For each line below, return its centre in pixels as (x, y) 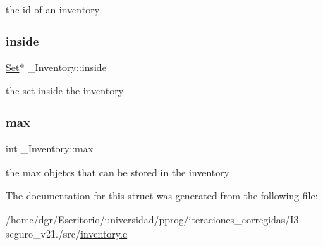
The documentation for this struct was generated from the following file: (162, 196)
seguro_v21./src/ (43, 233)
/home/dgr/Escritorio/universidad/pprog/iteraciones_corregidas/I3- (154, 219)
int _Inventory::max (50, 148)
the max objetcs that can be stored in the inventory (118, 172)
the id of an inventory (53, 9)
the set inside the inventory (65, 91)
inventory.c (104, 233)
